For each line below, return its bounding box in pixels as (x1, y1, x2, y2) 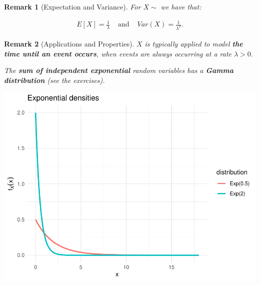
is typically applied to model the (144, 38, 243, 49)
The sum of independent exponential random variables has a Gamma (4, 65, 234, 75)
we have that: (160, 1, 201, 11)
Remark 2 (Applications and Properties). (4, 38, 134, 49)
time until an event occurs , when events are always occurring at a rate (4, 48, 231, 58)
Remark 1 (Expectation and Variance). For (4, 1, 141, 11)
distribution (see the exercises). (4, 74, 105, 85)
